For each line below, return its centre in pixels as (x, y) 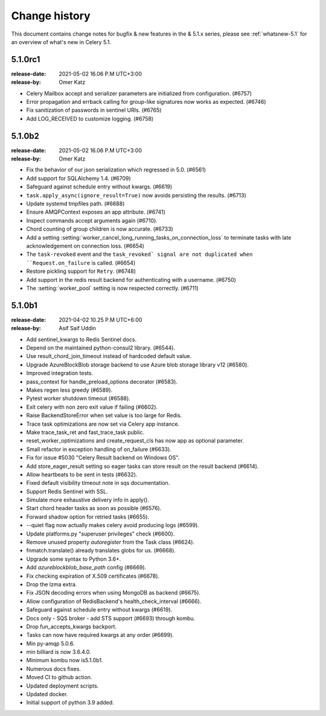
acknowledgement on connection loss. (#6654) (85, 246)
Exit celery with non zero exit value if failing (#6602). (92, 407)
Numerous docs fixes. (54, 669)
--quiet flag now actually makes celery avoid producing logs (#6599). (113, 525)
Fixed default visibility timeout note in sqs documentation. (98, 483)
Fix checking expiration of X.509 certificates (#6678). (93, 576)
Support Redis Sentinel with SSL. (67, 491)
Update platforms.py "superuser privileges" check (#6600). (101, 534)
